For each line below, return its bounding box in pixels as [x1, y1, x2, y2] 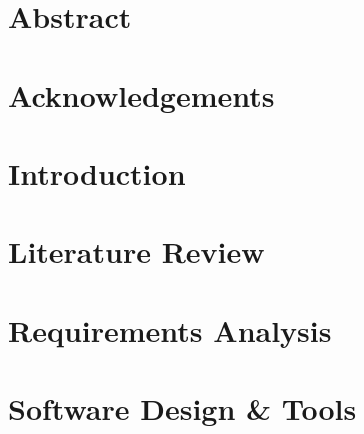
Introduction [8, 152, 186, 193]
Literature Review [8, 231, 265, 272]
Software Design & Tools [8, 388, 357, 429]
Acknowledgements [8, 74, 275, 115]
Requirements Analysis [8, 309, 332, 350]
